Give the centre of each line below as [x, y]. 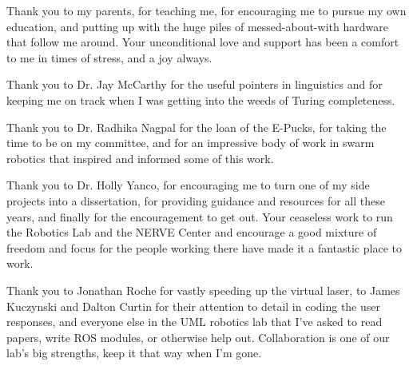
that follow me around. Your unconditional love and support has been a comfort [203, 42]
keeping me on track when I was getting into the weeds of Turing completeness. [201, 99]
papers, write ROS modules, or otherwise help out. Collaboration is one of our [198, 337]
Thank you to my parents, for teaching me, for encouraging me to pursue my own [206, 10]
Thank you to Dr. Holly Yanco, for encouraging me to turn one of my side [188, 185]
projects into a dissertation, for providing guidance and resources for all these [196, 200]
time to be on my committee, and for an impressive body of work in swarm [191, 143]
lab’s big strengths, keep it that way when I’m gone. [134, 353]
